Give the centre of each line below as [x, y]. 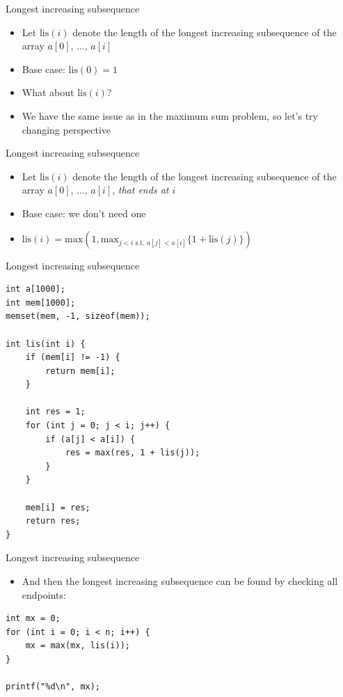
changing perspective [66, 129]
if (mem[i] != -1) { [73, 358]
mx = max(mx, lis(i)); [78, 646]
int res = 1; [55, 412]
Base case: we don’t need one [84, 213]
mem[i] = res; [58, 507]
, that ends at [141, 190]
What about [48, 92]
